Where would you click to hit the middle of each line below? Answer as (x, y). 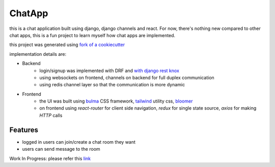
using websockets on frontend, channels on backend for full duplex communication (127, 77)
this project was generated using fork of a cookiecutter (67, 45)
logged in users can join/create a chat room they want (79, 142)
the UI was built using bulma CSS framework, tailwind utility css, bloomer (116, 101)
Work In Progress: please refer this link (50, 158)
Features (24, 130)
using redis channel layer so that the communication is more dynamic (112, 85)
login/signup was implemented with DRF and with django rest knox (109, 71)
